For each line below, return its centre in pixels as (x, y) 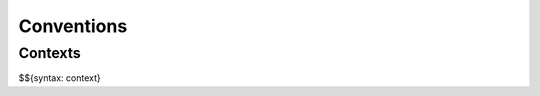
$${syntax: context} (60, 78)
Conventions (73, 26)
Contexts (49, 53)
